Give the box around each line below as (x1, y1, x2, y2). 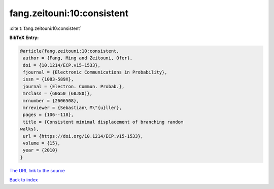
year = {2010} (23, 147, 58, 153)
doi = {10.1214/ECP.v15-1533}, (23, 62, 101, 68)
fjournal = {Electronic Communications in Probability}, (23, 69, 167, 75)
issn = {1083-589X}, (23, 77, 74, 82)
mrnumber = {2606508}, (23, 98, 80, 103)
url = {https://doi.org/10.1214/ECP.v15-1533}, (23, 133, 144, 139)
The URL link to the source (9, 167, 65, 173)
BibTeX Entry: (9, 34, 39, 41)
